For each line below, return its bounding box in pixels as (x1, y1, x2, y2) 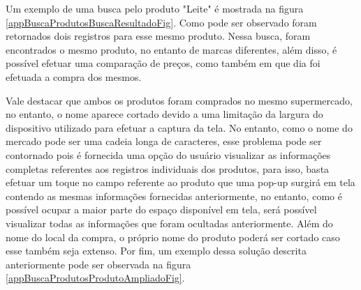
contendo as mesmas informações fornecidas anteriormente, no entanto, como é (6, 188, 342, 203)
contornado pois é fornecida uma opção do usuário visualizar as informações (6, 147, 331, 162)
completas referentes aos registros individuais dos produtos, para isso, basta (6, 161, 330, 176)
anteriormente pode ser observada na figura (6, 257, 191, 271)
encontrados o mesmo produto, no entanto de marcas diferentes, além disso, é (6, 42, 337, 56)
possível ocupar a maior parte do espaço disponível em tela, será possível (6, 202, 317, 217)
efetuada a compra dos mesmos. (6, 69, 142, 84)
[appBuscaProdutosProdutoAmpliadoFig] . (6, 270, 185, 285)
